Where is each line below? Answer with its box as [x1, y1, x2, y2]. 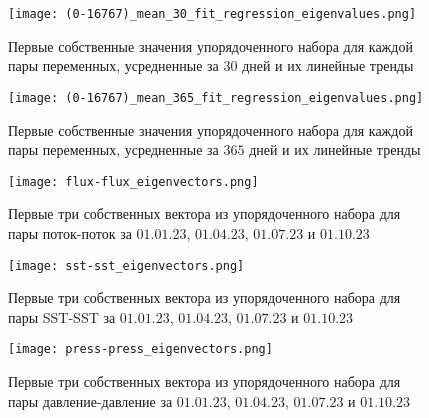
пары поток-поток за [8, 222, 132, 243]
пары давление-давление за [8, 390, 173, 411]
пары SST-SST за [8, 306, 116, 327]
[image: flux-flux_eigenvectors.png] [8, 174, 259, 189]
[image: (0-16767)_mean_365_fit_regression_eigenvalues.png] [8, 90, 424, 105]
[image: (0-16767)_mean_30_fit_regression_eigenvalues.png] [8, 7, 417, 21]
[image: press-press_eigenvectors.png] [8, 342, 273, 357]
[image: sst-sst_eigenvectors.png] [8, 258, 245, 273]
